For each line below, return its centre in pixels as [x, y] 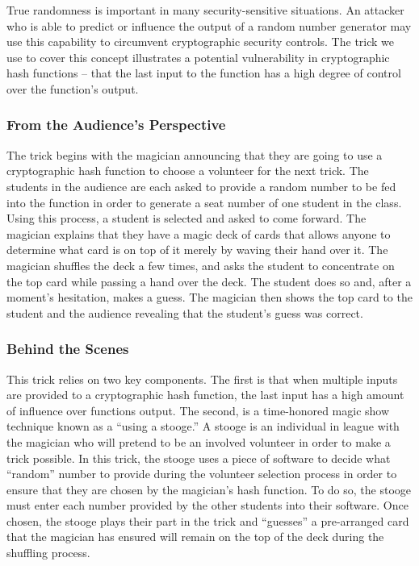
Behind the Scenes [68, 349]
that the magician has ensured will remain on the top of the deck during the [195, 537]
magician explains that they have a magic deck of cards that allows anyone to [199, 233]
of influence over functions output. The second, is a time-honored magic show [198, 410]
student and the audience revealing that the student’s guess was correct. [185, 312]
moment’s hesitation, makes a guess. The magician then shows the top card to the [209, 297]
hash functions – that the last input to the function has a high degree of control [204, 73]
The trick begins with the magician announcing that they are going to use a [195, 154]
